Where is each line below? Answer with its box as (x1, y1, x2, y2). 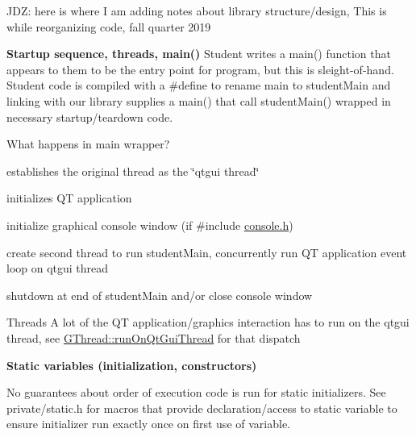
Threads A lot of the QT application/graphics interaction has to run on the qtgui (6, 314, 410, 331)
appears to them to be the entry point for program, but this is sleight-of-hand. (6, 60, 394, 77)
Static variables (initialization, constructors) (6, 356, 257, 373)
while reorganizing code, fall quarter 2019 (6, 18, 211, 35)
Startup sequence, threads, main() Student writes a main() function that (6, 45, 391, 62)
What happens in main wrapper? (6, 135, 170, 152)
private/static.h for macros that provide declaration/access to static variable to (6, 399, 397, 416)
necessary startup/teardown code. (6, 108, 173, 125)
